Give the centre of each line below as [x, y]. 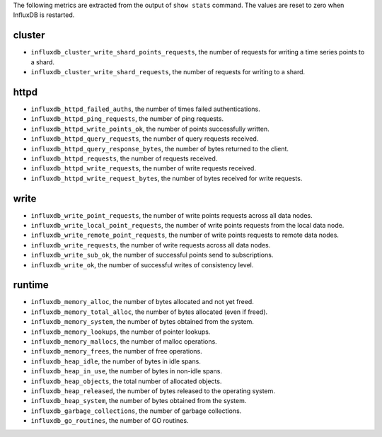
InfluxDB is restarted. [44, 15]
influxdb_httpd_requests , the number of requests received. [124, 158]
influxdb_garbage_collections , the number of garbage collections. [136, 411]
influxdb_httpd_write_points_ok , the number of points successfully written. [150, 129]
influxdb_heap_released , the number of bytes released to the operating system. [153, 391]
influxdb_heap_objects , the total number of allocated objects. [126, 381]
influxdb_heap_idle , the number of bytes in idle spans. [116, 361]
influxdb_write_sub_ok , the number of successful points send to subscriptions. [152, 255]
